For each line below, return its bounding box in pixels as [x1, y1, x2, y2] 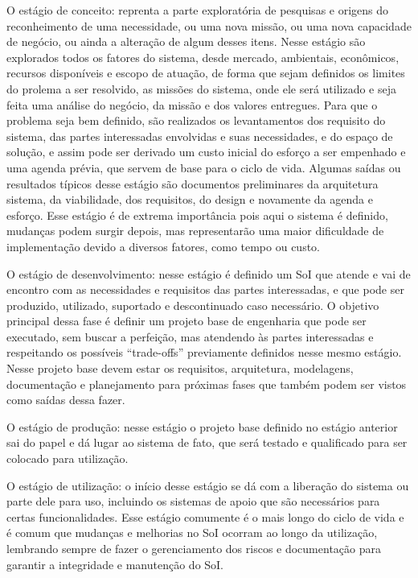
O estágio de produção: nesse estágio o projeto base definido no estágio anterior [6, 418, 398, 435]
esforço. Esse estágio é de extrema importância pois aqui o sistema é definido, [6, 206, 388, 223]
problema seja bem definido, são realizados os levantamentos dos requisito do [6, 112, 386, 129]
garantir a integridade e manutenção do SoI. [6, 555, 224, 572]
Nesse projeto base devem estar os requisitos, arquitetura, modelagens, [6, 360, 354, 377]
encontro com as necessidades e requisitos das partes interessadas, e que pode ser [6, 281, 404, 298]
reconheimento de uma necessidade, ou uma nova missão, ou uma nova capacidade [6, 17, 412, 34]
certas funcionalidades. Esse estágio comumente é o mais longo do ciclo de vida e [6, 508, 404, 525]
